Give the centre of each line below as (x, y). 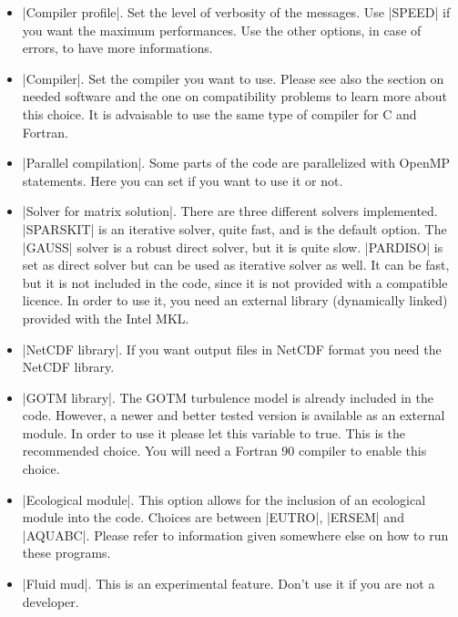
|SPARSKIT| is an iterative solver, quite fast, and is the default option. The (234, 228)
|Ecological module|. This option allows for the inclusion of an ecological (224, 499)
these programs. (66, 553)
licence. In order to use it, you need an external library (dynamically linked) (235, 300)
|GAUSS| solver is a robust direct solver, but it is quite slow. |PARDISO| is (233, 247)
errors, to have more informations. (117, 48)
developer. (51, 601)
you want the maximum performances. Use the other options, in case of (222, 30)
